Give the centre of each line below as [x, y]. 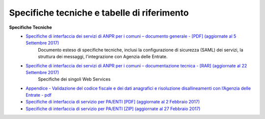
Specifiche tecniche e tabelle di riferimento [99, 13]
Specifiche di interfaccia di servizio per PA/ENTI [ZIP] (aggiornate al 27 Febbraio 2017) [113, 109]
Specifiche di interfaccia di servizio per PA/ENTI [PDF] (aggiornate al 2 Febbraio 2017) [113, 102]
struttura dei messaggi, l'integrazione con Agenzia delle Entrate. [103, 57]
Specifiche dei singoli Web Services [74, 79]
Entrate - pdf [39, 95]
